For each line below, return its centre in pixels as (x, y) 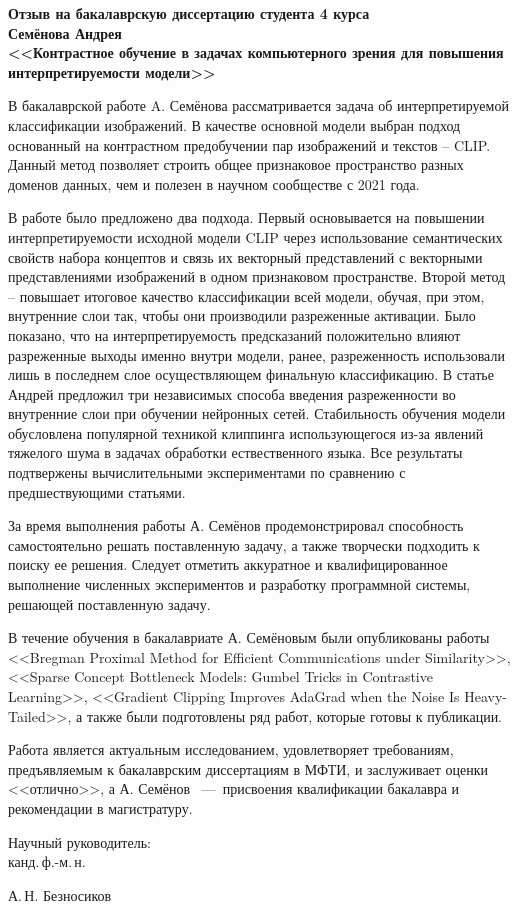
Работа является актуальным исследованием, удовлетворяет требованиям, (231, 749)
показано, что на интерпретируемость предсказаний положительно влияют (234, 334)
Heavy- (485, 696)
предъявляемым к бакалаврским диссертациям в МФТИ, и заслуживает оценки (248, 768)
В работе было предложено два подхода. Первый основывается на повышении (246, 217)
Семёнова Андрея (65, 32)
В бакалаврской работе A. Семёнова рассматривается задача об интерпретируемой (258, 105)
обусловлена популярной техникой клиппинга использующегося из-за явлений (246, 432)
